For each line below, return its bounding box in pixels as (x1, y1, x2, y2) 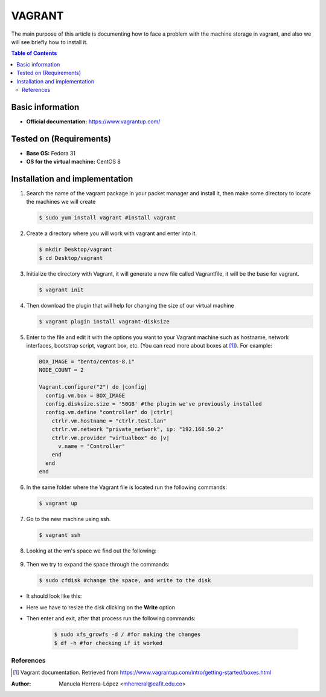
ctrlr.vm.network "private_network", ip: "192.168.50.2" (51, 426, 224, 433)
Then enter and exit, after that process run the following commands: (26, 615, 196, 622)
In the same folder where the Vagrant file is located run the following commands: (26, 484, 228, 491)
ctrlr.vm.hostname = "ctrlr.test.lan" (51, 417, 167, 424)
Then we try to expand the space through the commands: (26, 561, 170, 568)
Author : (11, 680, 31, 687)
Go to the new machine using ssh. (26, 516, 111, 523)
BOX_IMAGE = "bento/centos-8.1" (39, 358, 135, 365)
